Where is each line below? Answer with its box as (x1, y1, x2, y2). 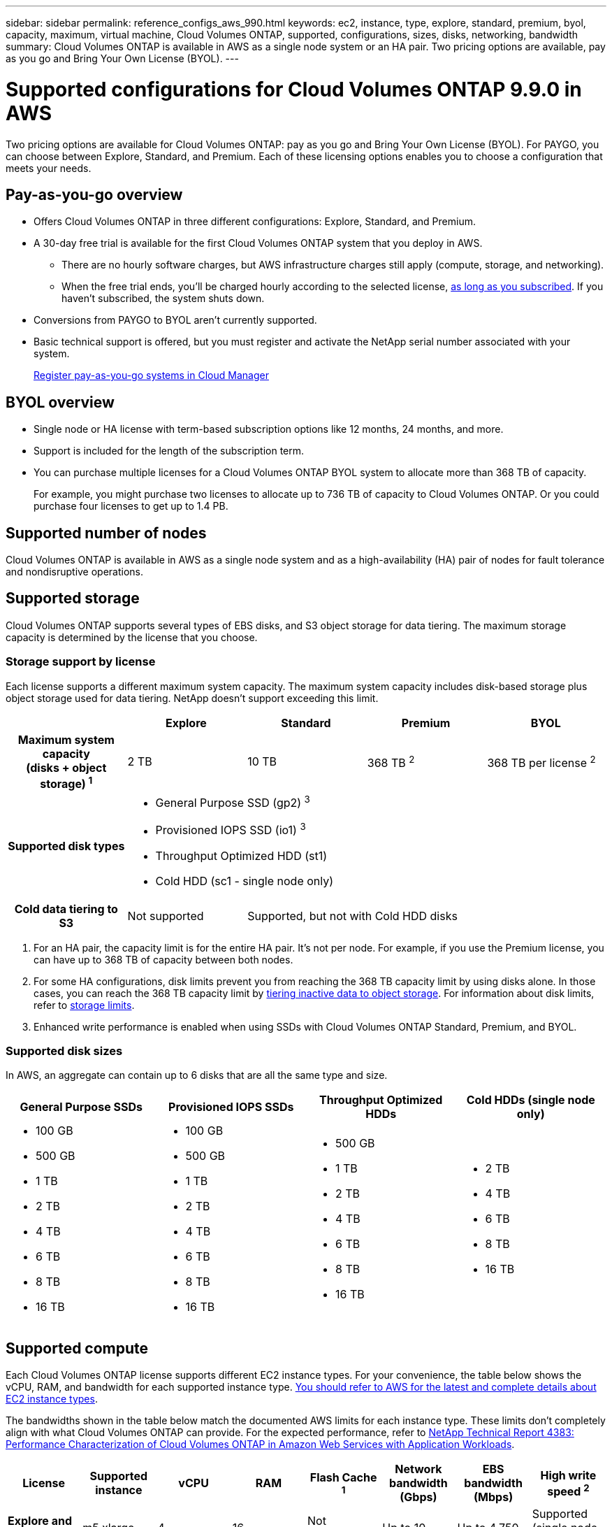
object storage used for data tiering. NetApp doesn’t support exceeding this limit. (6, 691, 379, 704)
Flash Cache (309, 1470, 377, 1485)
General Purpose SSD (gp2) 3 (155, 793, 310, 810)
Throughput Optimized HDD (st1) (155, 848, 328, 863)
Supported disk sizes (6, 1043, 123, 1058)
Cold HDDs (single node (466, 1093, 595, 1107)
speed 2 (547, 1482, 590, 1498)
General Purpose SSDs (20, 1100, 143, 1114)
